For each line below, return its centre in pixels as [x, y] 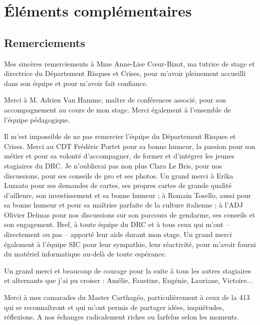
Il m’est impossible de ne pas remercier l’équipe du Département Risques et [120, 136]
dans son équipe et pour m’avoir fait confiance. [76, 83]
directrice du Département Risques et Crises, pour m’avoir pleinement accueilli [125, 73]
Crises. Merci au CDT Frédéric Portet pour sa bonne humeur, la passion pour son [130, 146]
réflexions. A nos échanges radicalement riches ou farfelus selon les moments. [121, 317]
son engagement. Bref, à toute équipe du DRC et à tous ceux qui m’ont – [117, 224]
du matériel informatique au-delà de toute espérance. [85, 254]
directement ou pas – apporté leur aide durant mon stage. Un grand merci [118, 234]
